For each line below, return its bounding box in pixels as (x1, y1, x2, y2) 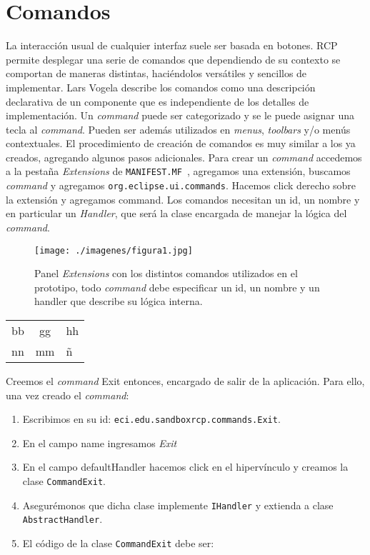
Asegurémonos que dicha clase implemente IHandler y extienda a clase (22, 497, 334, 512)
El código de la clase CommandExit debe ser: (22, 536, 214, 550)
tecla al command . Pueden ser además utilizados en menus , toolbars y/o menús (6, 121, 351, 136)
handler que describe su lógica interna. (34, 294, 203, 309)
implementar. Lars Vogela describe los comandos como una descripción (6, 79, 316, 94)
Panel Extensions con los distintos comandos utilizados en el (34, 266, 298, 281)
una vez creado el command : (6, 387, 129, 402)
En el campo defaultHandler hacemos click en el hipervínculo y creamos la (22, 459, 349, 474)
